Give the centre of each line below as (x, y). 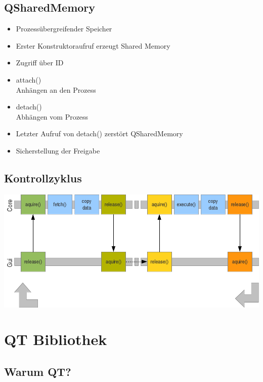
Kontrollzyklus (43, 178)
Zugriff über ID (40, 63)
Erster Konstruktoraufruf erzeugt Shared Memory (93, 45)
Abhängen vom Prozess (52, 116)
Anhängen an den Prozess (56, 89)
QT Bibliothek (56, 339)
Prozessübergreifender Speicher (64, 29)
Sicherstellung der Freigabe (58, 150)
